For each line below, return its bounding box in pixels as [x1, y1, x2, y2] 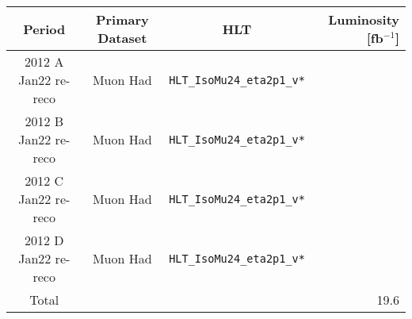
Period [23, 19, 66, 38]
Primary [95, 10, 149, 29]
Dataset [97, 29, 147, 47]
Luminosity [328, 10, 399, 29]
